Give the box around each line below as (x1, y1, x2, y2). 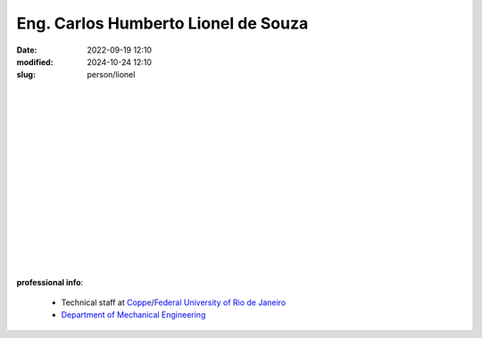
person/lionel (87, 70, 136, 80)
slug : (16, 70, 36, 80)
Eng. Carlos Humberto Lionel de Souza (16, 13, 309, 33)
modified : (16, 56, 54, 67)
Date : (16, 45, 37, 55)
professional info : (16, 276, 84, 287)
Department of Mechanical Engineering (61, 309, 206, 320)
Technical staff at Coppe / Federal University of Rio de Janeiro (61, 297, 287, 308)
